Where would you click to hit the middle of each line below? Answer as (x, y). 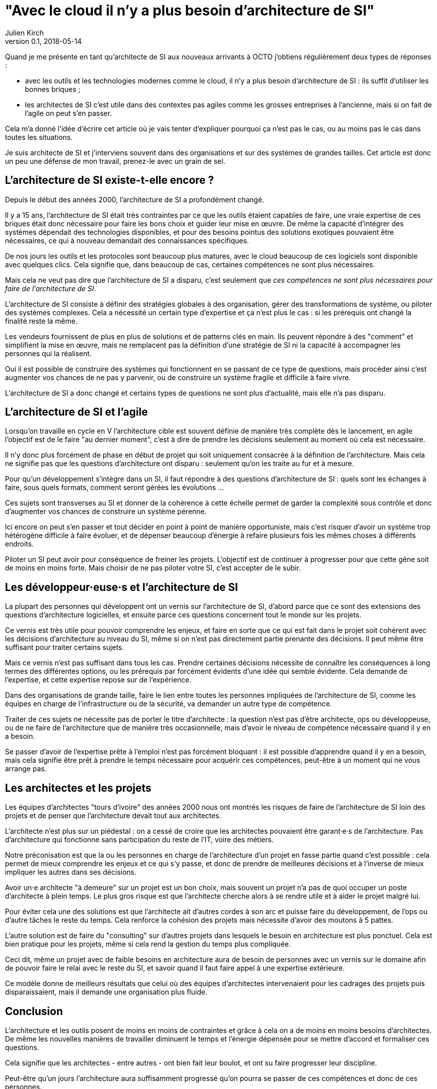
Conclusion (34, 1011)
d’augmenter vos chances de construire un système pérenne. (106, 512)
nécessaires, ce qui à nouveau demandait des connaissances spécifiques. (127, 240)
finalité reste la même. (41, 321)
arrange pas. (26, 769)
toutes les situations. (39, 137)
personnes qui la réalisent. (48, 353)
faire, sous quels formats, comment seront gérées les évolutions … (114, 488)
